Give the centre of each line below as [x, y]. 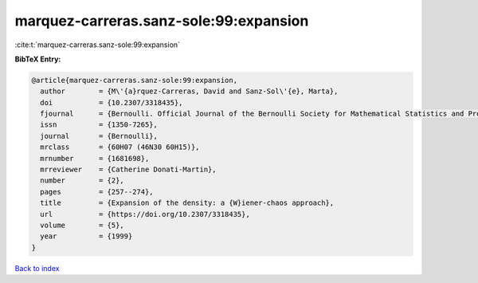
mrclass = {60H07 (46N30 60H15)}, [120, 147]
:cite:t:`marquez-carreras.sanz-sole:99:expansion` [98, 45]
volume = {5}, [82, 225]
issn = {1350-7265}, [99, 125]
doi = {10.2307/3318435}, [112, 102]
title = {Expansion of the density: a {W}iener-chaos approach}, [187, 203]
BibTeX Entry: [38, 59]
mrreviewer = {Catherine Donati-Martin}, [128, 170]
